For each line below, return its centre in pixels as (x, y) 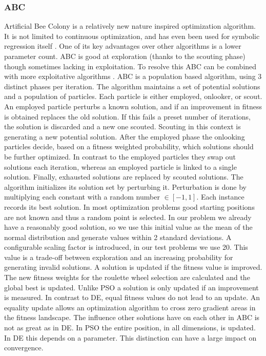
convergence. (24, 348)
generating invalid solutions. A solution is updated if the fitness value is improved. (133, 267)
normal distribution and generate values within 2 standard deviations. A (118, 237)
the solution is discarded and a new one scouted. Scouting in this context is (122, 126)
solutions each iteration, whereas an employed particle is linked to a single (120, 166)
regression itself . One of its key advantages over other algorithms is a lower (123, 46)
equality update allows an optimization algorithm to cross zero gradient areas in (130, 307)
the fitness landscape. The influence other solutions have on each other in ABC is (132, 317)
